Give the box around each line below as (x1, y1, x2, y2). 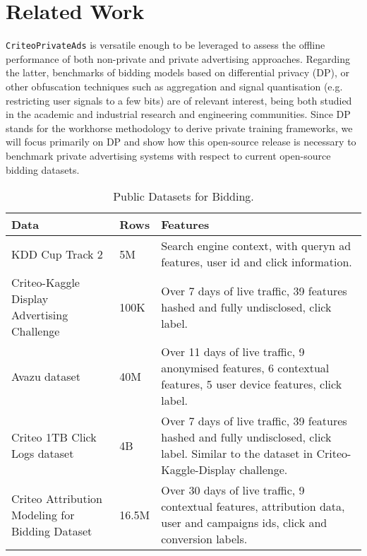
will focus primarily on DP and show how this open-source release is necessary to (6, 134, 356, 149)
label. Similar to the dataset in (161, 445, 313, 462)
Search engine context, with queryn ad (161, 237, 351, 254)
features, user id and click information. (161, 254, 352, 271)
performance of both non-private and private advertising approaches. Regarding (6, 51, 350, 66)
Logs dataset (11, 445, 74, 462)
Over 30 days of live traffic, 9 (161, 482, 305, 499)
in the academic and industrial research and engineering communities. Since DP (6, 107, 351, 122)
